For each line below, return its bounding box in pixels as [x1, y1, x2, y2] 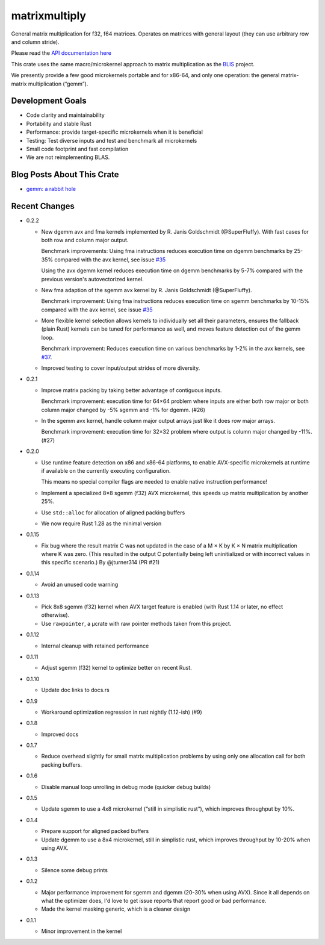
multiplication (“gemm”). [28, 80, 88, 87]
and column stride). [11, 38, 60, 45]
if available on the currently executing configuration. [41, 467, 171, 474]
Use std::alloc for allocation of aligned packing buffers [41, 509, 185, 516]
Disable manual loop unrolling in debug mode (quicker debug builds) [41, 783, 211, 790]
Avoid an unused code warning [41, 581, 119, 588]
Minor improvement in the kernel [41, 928, 122, 935]
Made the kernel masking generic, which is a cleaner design [41, 905, 191, 912]
